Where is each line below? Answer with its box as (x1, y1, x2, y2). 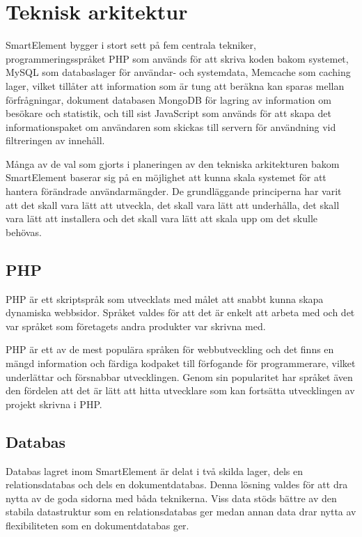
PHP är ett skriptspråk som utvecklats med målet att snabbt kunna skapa (6, 291, 324, 306)
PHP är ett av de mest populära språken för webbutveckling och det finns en (6, 342, 334, 357)
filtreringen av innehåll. (6, 133, 105, 148)
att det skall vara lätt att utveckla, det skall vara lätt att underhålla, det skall (6, 197, 340, 212)
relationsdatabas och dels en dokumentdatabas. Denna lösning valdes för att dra (6, 477, 348, 492)
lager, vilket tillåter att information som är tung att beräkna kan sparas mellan (6, 78, 345, 93)
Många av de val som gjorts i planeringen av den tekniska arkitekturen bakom (6, 156, 340, 171)
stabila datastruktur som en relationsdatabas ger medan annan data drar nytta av (6, 504, 356, 519)
